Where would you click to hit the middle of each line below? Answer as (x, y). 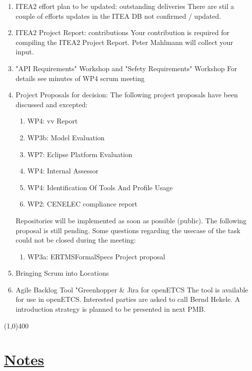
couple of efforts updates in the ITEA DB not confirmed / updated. (118, 16)
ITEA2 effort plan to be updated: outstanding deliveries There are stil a (125, 6)
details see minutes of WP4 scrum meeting (80, 78)
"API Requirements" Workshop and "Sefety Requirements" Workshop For (126, 68)
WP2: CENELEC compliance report (82, 204)
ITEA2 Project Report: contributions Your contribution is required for (123, 32)
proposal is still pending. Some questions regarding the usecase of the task (128, 230)
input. (25, 52)
